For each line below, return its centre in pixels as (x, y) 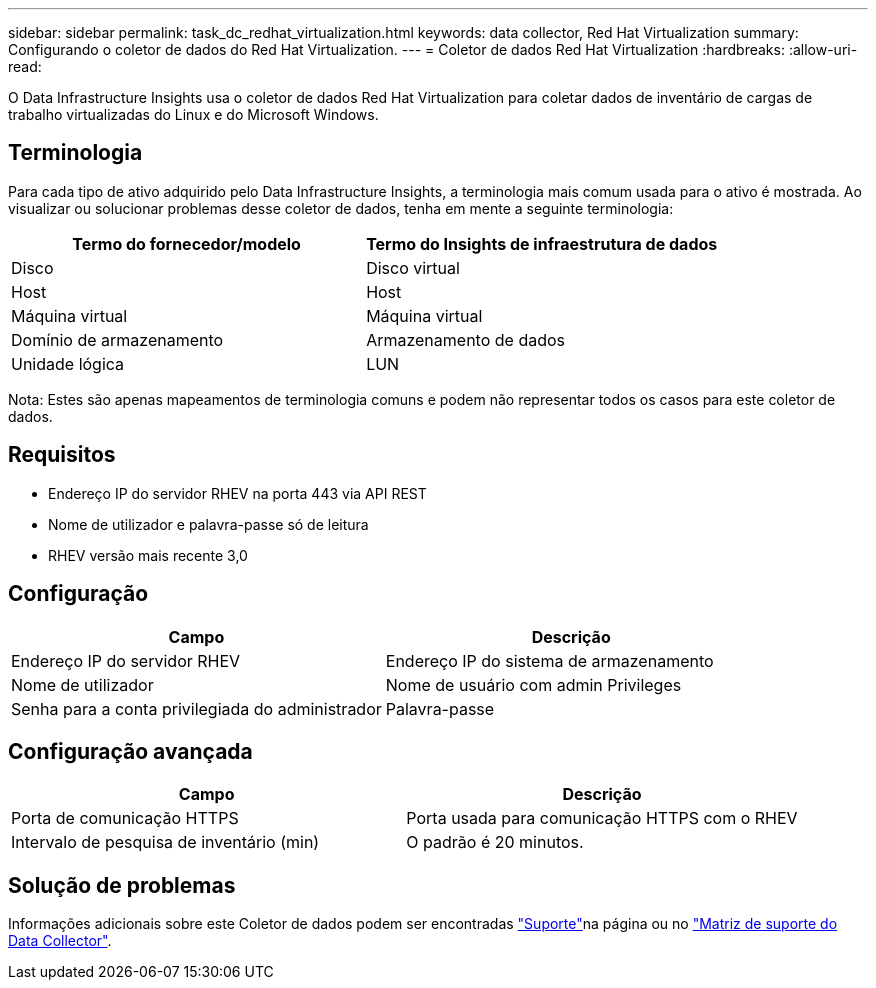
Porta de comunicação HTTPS (125, 818)
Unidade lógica (68, 363)
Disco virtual (413, 267)
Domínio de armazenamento (117, 339)
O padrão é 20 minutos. (495, 842)
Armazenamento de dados (466, 339)
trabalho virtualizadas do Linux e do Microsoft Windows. (193, 114)
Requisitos (62, 455)
